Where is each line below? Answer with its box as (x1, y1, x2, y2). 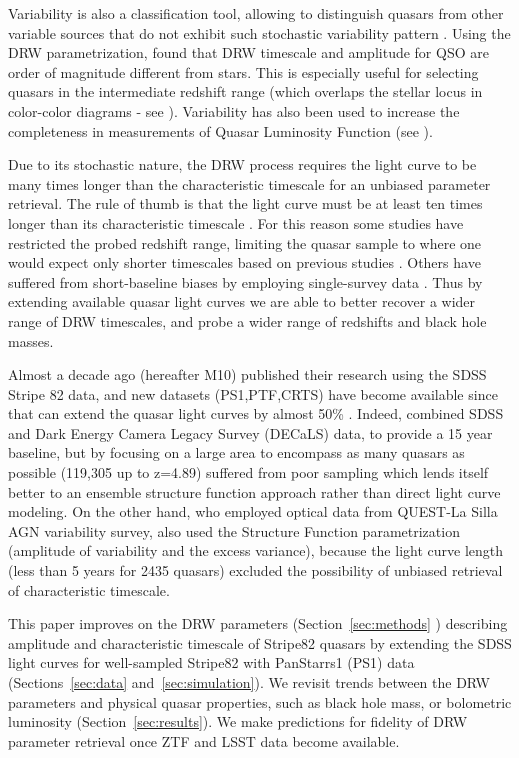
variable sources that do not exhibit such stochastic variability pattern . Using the (8, 22, 511, 43)
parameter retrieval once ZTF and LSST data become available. (8, 730, 400, 751)
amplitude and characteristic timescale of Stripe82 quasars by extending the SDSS (8, 632, 512, 653)
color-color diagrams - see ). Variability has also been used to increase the (8, 100, 460, 121)
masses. (8, 330, 54, 351)
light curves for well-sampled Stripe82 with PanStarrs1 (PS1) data (8, 652, 415, 673)
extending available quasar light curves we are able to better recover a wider (8, 291, 476, 312)
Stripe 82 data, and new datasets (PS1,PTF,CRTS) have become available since (8, 383, 498, 404)
